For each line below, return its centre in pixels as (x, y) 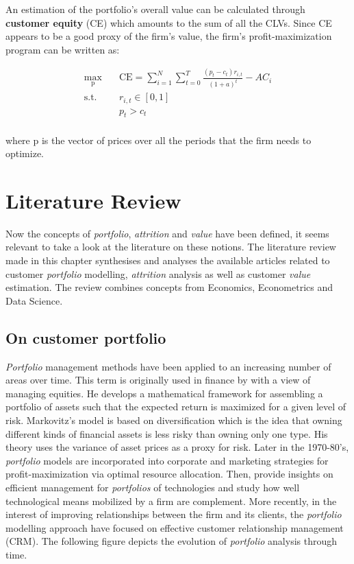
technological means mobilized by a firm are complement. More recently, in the (171, 501)
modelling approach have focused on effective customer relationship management (175, 527)
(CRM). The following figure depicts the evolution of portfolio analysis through (172, 541)
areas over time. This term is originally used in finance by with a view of (158, 380)
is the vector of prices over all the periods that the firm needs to (176, 140)
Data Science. (34, 300)
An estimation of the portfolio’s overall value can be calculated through (155, 9)
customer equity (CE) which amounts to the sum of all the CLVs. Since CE (169, 22)
